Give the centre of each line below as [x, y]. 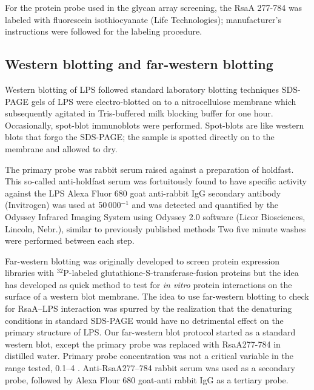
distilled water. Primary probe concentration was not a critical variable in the [149, 356]
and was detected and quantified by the [205, 205]
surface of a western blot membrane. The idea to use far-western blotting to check [157, 296]
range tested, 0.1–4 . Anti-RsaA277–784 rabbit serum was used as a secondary [150, 368]
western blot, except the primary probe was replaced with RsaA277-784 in [143, 344]
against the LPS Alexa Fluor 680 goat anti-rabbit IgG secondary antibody [143, 193]
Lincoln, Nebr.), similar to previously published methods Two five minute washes [155, 228]
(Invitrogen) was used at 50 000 [63, 205]
